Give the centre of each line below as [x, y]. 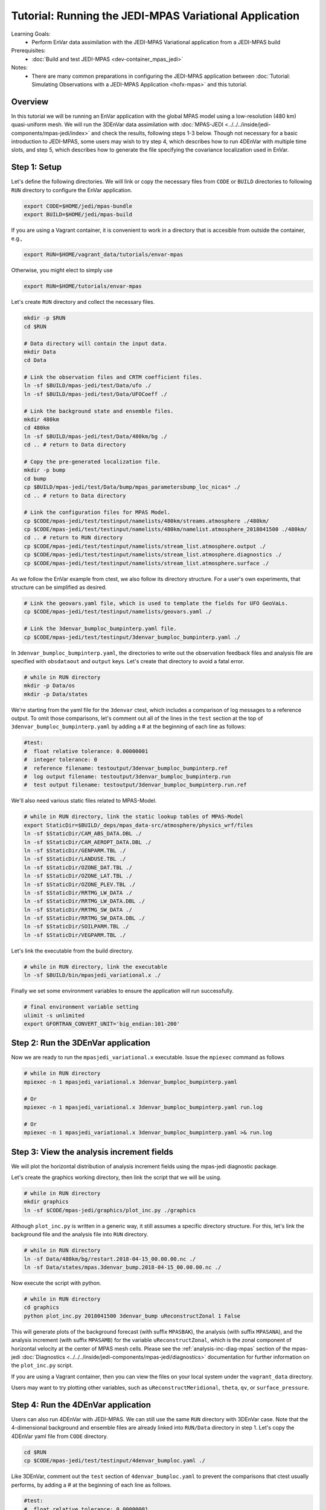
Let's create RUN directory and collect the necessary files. [83, 302]
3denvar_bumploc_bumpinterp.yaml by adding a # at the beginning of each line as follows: [129, 727]
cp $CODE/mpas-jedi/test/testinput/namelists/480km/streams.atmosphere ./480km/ [146, 521]
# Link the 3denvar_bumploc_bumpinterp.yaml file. [101, 629]
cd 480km [37, 428]
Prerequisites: [28, 51]
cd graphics [42, 1307]
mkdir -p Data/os [50, 686]
